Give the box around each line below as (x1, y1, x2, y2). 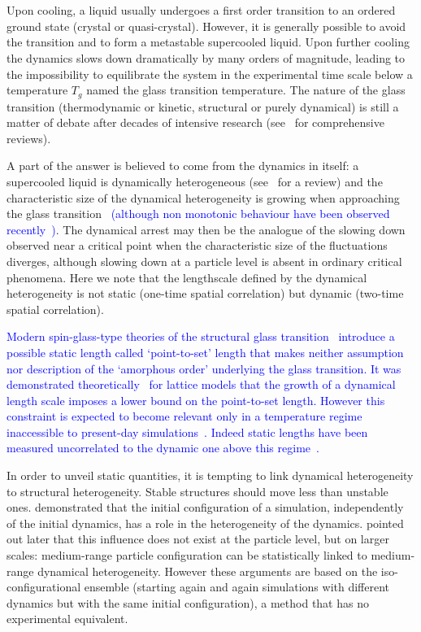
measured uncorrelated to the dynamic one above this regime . (7, 439, 319, 456)
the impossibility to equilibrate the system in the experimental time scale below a (7, 65, 413, 82)
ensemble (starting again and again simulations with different (84, 578, 390, 595)
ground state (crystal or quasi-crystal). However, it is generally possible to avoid (7, 17, 406, 34)
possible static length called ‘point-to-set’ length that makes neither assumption (7, 343, 404, 360)
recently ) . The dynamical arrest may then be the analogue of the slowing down (7, 220, 406, 238)
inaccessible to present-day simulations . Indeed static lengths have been (7, 423, 368, 440)
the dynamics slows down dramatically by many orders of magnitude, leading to (7, 49, 406, 66)
